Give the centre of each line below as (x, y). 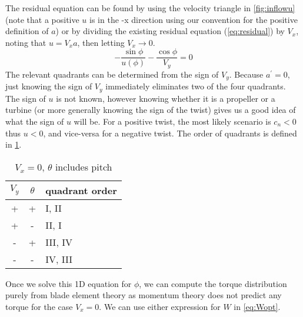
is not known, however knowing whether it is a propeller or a (166, 98)
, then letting (101, 42)
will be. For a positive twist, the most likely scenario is (172, 121)
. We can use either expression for (160, 306)
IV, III (59, 259)
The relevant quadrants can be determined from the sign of (112, 74)
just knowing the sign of (49, 86)
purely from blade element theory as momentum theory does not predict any (144, 295)
